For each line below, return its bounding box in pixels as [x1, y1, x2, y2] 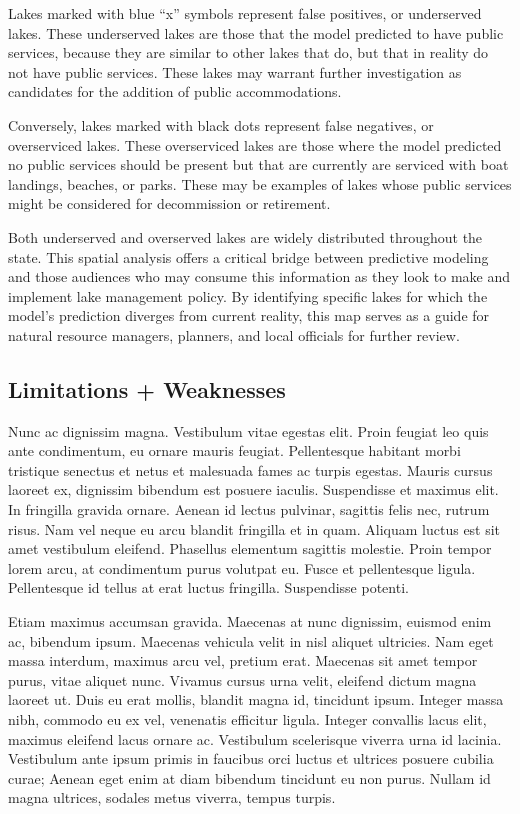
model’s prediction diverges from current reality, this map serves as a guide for [8, 305, 490, 326]
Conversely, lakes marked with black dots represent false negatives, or [8, 114, 434, 135]
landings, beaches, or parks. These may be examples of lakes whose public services [8, 173, 512, 194]
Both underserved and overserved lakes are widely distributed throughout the [8, 226, 483, 247]
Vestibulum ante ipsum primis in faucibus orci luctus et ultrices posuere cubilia [8, 748, 494, 769]
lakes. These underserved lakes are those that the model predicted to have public [8, 22, 504, 43]
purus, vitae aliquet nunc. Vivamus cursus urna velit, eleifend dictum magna [8, 669, 477, 690]
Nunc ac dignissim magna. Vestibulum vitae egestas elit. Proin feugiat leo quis [8, 420, 489, 441]
